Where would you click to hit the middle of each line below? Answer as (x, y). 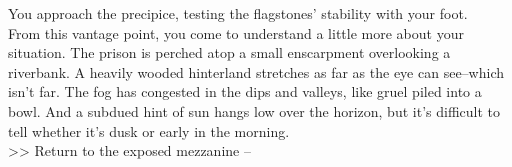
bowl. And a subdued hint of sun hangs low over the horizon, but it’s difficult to (254, 110)
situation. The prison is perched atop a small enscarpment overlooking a (229, 52)
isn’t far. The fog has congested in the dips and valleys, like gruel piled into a (245, 91)
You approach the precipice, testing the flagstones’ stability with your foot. (238, 13)
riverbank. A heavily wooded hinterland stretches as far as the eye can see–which (256, 71)
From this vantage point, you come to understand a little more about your (236, 32)
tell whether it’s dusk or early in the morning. (149, 130)
